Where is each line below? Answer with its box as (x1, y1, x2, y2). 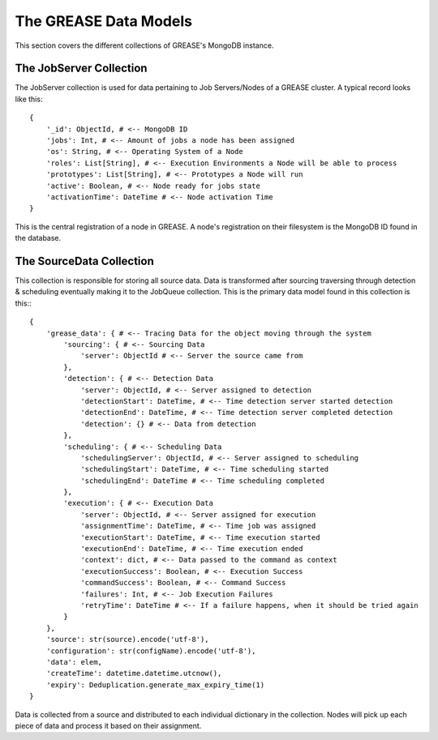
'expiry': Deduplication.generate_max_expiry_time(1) (45, 680, 265, 689)
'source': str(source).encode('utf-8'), (45, 635, 210, 644)
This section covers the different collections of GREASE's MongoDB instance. (15, 41, 274, 50)
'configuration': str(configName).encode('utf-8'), (45, 646, 256, 656)
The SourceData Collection (15, 254, 154, 267)
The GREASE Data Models (15, 12, 192, 30)
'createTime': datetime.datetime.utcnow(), (45, 669, 222, 678)
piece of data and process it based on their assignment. (15, 721, 202, 730)
